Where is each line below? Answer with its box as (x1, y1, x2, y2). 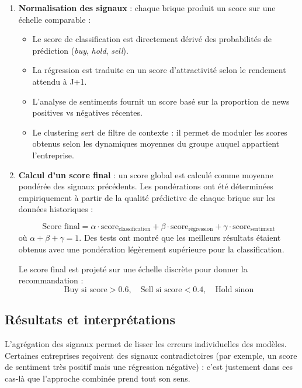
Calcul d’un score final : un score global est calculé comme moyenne (18, 168, 273, 181)
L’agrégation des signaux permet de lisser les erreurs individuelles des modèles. (5, 337, 287, 349)
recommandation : (18, 274, 84, 286)
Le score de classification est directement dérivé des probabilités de (32, 33, 272, 45)
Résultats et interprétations (5, 310, 175, 328)
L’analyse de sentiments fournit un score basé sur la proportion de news (32, 95, 290, 107)
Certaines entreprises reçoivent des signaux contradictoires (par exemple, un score (5, 349, 297, 361)
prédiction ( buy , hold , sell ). (32, 44, 129, 56)
